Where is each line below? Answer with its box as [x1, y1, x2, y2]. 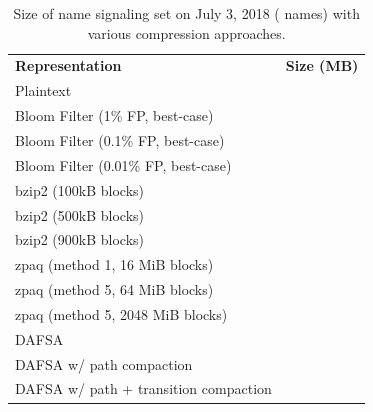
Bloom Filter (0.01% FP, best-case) [15, 154, 232, 175]
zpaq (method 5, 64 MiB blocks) [15, 279, 214, 300]
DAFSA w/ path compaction [15, 353, 193, 374]
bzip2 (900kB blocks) [15, 229, 144, 250]
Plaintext [15, 80, 72, 101]
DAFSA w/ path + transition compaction [15, 378, 272, 399]
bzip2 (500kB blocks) [15, 204, 144, 225]
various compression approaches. [87, 22, 286, 43]
